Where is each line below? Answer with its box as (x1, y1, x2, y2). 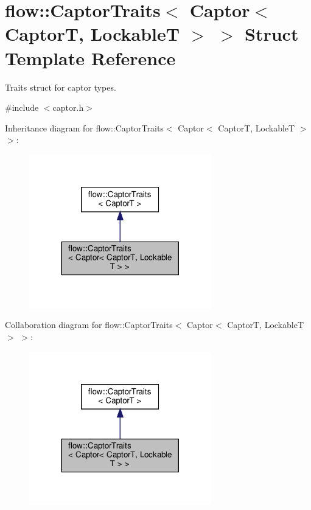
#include (5, 101, 39, 114)
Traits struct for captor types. (5, 80, 116, 93)
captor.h (52, 101, 84, 114)
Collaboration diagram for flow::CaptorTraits (5, 318, 173, 331)
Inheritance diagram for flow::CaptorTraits (5, 121, 164, 134)
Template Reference (5, 45, 176, 70)
